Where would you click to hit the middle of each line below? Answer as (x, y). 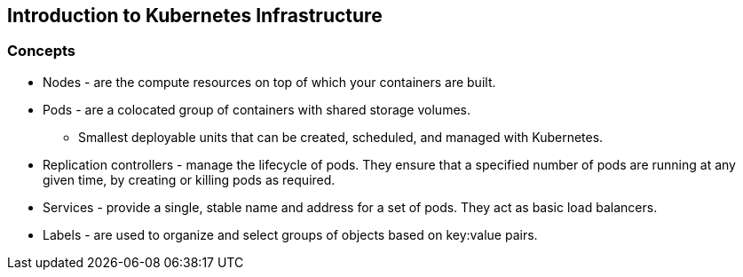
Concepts (42, 51)
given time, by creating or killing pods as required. (189, 179)
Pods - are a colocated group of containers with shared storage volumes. (257, 109)
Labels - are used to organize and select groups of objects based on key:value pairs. (290, 234)
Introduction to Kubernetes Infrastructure (195, 16)
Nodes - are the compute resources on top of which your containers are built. (269, 82)
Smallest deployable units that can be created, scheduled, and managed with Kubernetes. (341, 137)
